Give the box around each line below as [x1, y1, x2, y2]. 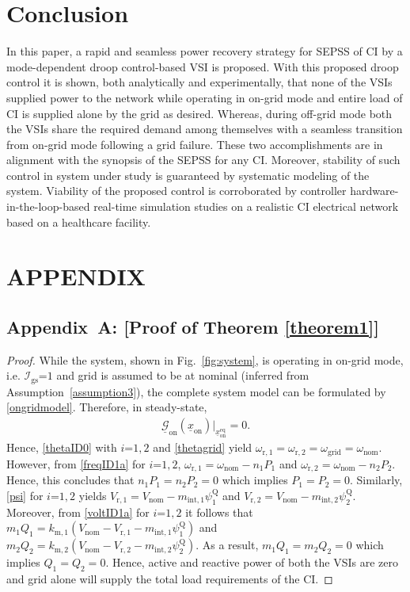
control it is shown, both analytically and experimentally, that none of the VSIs [6, 74, 393, 90]
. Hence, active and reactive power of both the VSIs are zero [105, 554, 399, 571]
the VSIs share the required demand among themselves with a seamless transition [6, 120, 403, 137]
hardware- [350, 182, 399, 199]
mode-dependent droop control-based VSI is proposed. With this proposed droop [6, 58, 399, 74]
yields [78, 487, 107, 503]
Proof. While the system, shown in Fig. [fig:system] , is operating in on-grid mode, [6, 351, 404, 368]
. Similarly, [350, 472, 403, 488]
